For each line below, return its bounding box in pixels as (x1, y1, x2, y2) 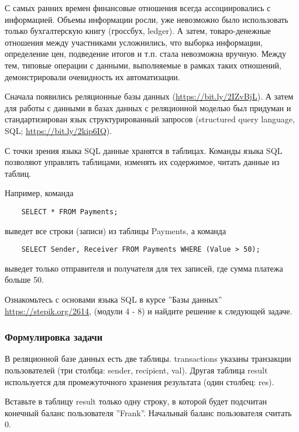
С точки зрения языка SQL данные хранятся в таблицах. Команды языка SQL (5, 144, 283, 156)
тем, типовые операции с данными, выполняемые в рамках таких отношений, (5, 59, 281, 71)
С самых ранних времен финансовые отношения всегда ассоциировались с (5, 2, 271, 13)
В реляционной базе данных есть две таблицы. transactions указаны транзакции (5, 352, 291, 365)
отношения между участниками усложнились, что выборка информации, (5, 36, 263, 48)
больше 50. (5, 273, 44, 286)
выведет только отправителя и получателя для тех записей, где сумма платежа (5, 262, 283, 274)
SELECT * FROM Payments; (21, 207, 118, 216)
